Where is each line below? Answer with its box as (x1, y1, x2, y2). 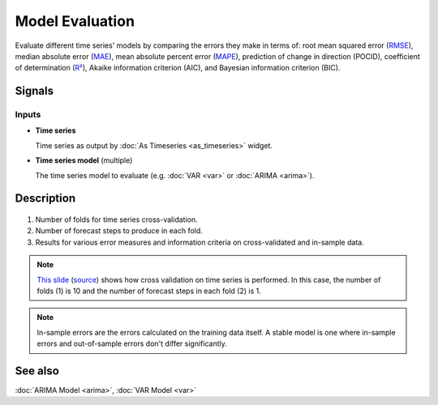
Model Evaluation (15, 12, 135, 30)
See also (15, 364, 60, 377)
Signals (15, 84, 54, 98)
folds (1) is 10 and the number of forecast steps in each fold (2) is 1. (36, 286, 261, 296)
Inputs (15, 109, 41, 121)
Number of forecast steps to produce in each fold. (35, 226, 203, 236)
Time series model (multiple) (35, 156, 133, 165)
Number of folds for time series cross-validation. (35, 215, 198, 224)
